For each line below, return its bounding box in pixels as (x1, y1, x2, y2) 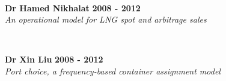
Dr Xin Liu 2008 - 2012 (5, 53, 103, 66)
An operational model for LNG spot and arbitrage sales (5, 13, 207, 26)
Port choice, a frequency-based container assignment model (5, 64, 221, 77)
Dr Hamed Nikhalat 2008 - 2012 (5, 1, 141, 14)
